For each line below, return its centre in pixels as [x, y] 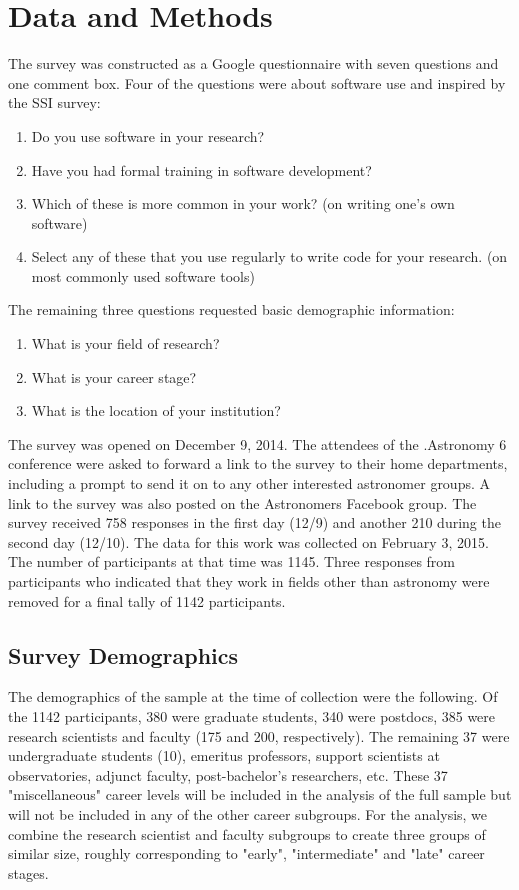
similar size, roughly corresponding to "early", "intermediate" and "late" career [246, 853]
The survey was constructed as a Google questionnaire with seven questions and [253, 63]
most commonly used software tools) [143, 275]
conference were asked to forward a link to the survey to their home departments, [258, 463]
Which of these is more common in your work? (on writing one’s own [243, 203]
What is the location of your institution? [156, 410]
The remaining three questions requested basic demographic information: [231, 309]
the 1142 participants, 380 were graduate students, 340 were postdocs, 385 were [252, 715]
